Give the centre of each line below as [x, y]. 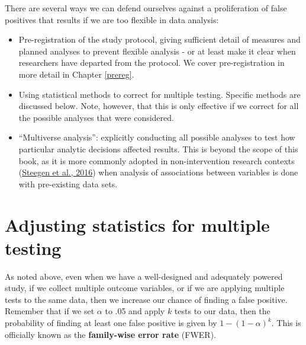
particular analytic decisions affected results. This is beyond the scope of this [158, 148]
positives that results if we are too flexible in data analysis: [112, 19]
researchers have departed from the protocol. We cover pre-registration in [152, 63]
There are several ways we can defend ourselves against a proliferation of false [146, 8]
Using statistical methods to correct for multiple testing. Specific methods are [160, 94]
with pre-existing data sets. [68, 183]
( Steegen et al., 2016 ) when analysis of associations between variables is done [158, 172]
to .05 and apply [135, 311]
